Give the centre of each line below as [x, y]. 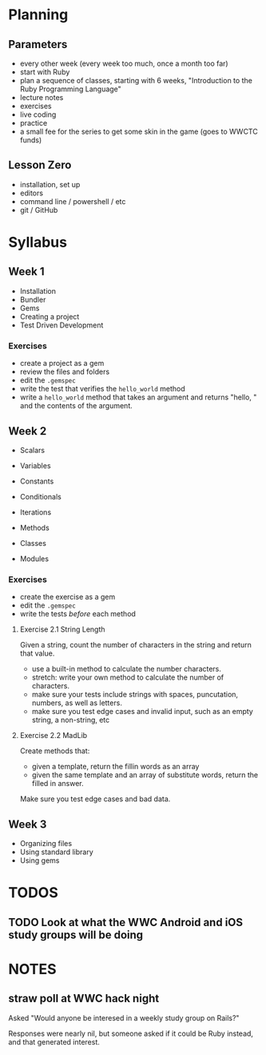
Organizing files [46, 844]
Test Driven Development [62, 325]
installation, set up [50, 184]
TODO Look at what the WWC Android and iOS [126, 922]
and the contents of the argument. [76, 406]
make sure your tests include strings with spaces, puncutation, [135, 695]
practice [34, 123]
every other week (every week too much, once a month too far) [124, 63]
